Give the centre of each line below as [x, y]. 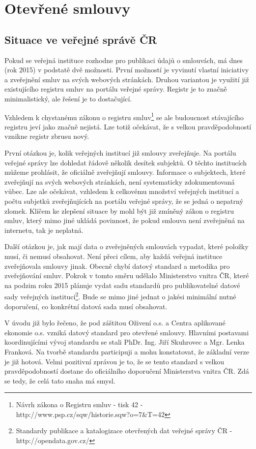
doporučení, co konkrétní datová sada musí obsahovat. [86, 306]
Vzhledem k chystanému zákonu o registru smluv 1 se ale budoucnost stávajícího [124, 116]
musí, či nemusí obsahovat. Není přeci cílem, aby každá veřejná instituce [114, 256]
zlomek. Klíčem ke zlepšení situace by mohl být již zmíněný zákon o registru [119, 210]
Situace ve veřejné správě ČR [81, 39]
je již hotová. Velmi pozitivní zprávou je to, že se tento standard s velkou [114, 361]
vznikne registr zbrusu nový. [47, 136]
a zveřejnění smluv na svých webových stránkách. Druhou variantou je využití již [127, 79]
